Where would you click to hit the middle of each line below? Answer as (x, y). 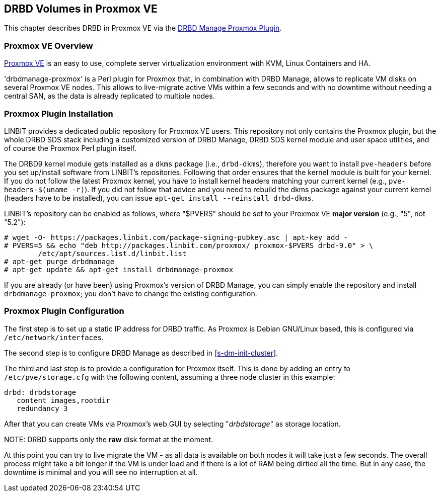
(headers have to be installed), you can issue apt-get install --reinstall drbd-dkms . (159, 198)
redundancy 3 (42, 408)
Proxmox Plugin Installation (59, 113)
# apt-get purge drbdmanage (59, 261)
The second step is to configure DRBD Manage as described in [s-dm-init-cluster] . (141, 353)
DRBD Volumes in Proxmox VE (81, 9)
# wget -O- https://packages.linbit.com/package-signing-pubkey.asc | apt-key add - (176, 237)
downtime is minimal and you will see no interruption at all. (101, 472)
